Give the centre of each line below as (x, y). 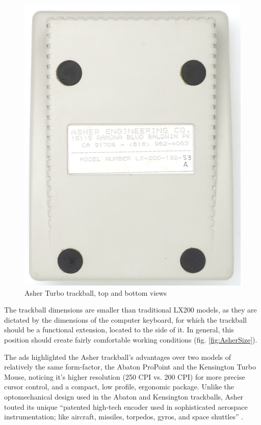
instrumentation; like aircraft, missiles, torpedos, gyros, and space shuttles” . (124, 417)
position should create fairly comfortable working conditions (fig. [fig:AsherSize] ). (131, 340)
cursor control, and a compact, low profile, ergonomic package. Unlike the (119, 387)
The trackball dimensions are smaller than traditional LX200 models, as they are (130, 310)
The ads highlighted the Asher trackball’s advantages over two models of (118, 357)
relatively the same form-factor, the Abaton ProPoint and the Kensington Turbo (130, 367)
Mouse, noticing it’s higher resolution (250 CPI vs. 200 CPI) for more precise (125, 376)
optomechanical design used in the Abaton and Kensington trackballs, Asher (124, 397)
